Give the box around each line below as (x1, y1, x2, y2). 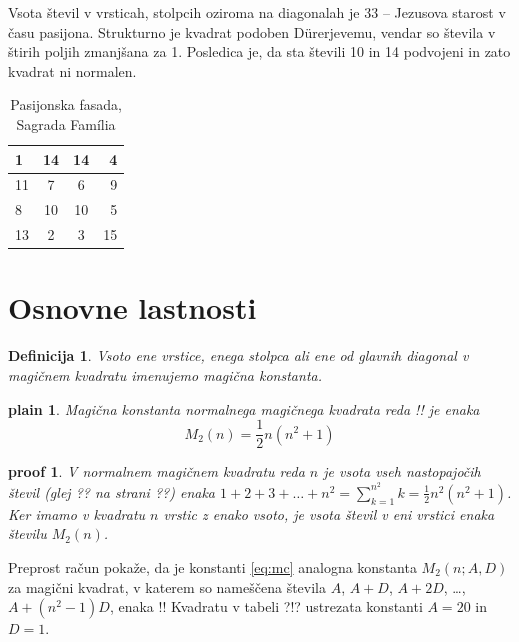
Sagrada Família (16, 113, 116, 134)
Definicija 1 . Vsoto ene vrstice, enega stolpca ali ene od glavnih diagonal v (8, 345, 469, 366)
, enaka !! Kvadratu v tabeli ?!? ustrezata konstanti (109, 596, 423, 617)
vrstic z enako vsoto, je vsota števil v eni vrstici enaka (163, 503, 495, 524)
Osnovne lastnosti (8, 287, 257, 328)
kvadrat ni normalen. (8, 60, 137, 81)
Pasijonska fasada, (10, 94, 122, 115)
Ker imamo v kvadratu (8, 503, 146, 524)
